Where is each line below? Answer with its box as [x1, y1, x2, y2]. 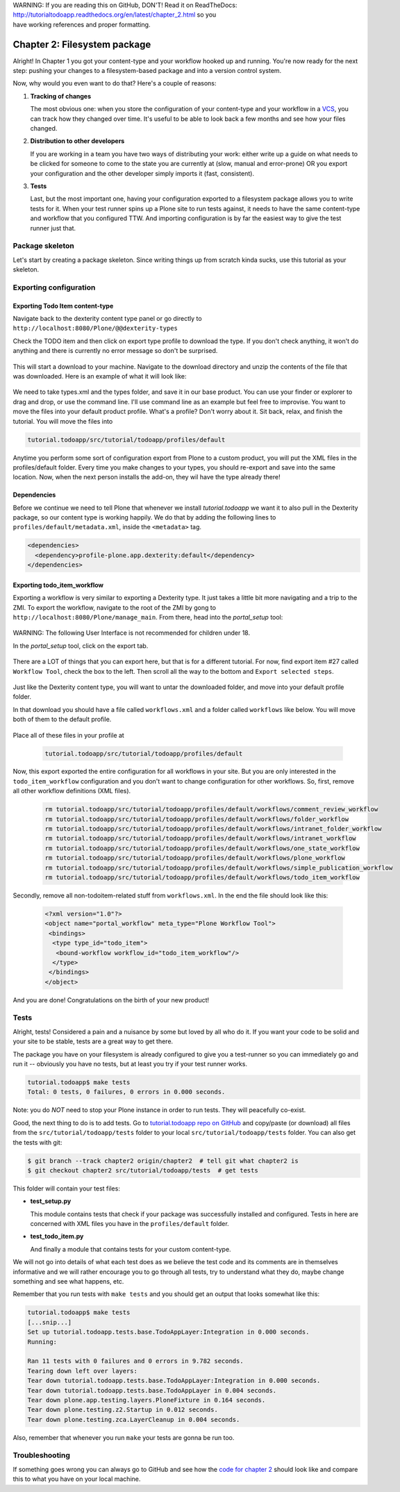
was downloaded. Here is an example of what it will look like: [12, 372, 187, 380]
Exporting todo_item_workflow [12, 581, 104, 589]
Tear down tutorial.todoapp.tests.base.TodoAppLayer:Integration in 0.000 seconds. [27, 1377, 321, 1385]
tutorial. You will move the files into [12, 417, 113, 425]
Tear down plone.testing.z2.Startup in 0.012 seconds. [27, 1406, 218, 1414]
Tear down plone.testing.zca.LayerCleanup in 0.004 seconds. [27, 1416, 240, 1423]
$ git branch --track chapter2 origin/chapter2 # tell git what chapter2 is [27, 1157, 299, 1165]
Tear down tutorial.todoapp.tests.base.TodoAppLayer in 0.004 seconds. [27, 1386, 277, 1394]
